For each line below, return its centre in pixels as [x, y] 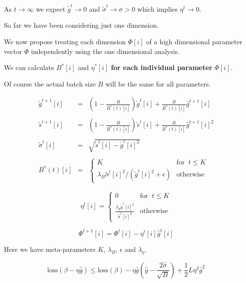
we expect [51, 9]
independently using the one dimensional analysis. [106, 51]
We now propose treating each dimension [65, 41]
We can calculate [29, 67]
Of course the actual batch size [50, 83]
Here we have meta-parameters [50, 249]
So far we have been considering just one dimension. [81, 25]
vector [13, 51]
